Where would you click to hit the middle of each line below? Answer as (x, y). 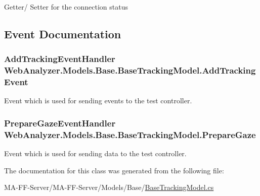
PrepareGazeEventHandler (60, 123)
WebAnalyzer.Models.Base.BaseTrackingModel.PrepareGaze (130, 134)
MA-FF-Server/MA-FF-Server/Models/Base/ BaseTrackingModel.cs (109, 187)
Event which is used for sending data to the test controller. (95, 153)
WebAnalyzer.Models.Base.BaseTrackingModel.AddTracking (130, 70)
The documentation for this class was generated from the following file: (114, 170)
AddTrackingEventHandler (60, 59)
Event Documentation (63, 34)
